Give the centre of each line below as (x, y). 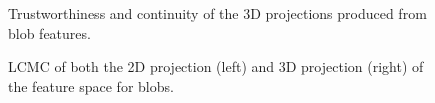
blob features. (49, 32)
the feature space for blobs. (91, 85)
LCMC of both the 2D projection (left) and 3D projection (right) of (216, 66)
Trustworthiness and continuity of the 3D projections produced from (217, 13)
